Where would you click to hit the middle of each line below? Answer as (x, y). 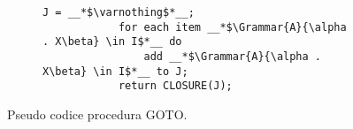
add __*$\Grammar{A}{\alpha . (232, 56)
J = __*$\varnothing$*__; (119, 12)
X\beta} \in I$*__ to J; (115, 71)
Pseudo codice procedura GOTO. (97, 114)
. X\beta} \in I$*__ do (112, 42)
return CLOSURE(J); (175, 86)
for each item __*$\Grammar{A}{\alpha (232, 27)
